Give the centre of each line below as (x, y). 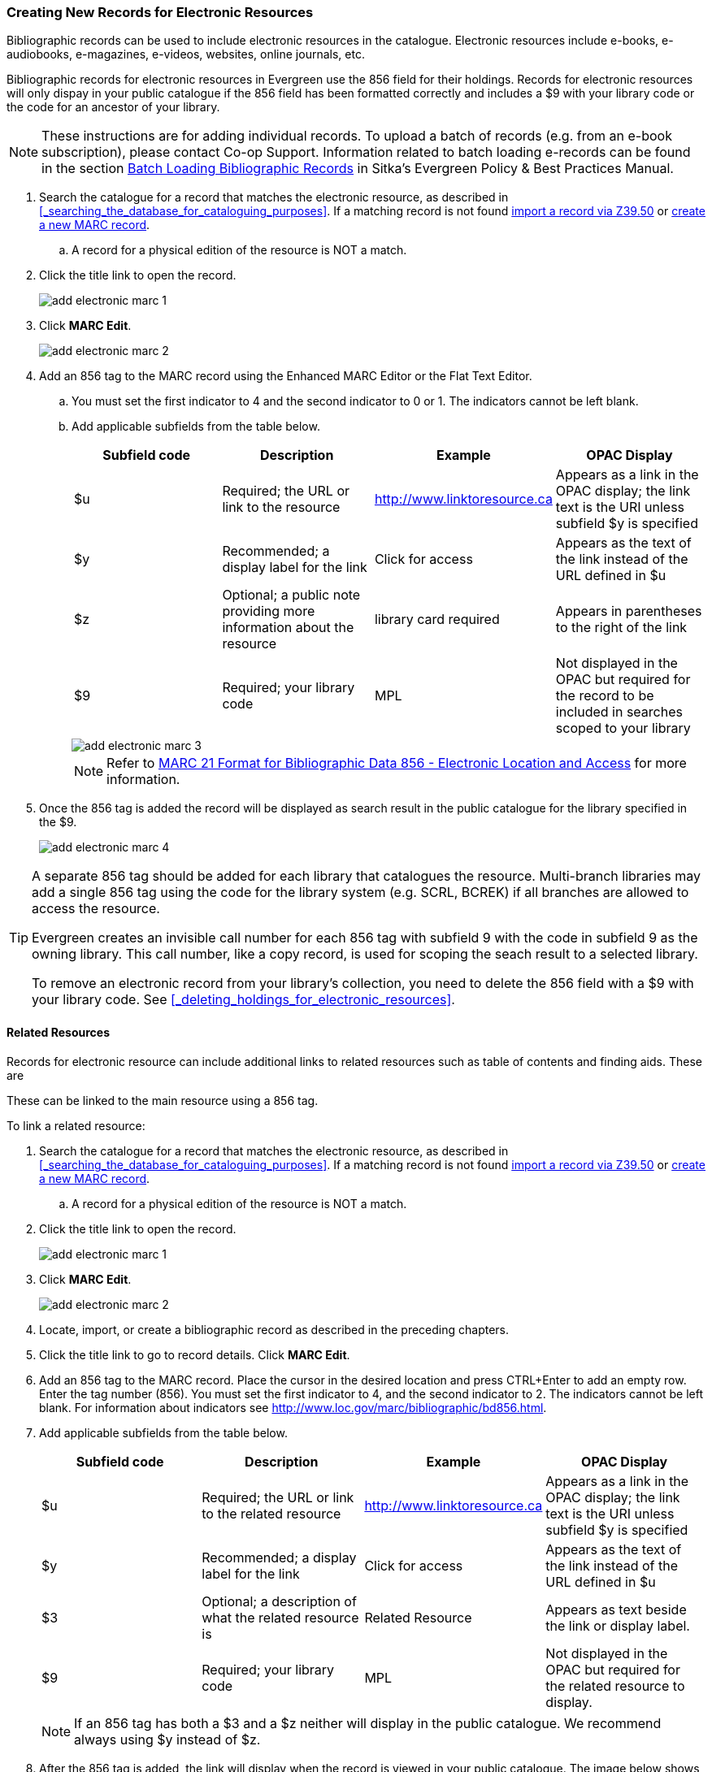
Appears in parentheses (629, 611)
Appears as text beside (616, 1609)
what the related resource (280, 1617)
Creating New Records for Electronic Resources (160, 12)
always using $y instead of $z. (167, 1739)
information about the (288, 628)
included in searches (619, 712)
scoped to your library (623, 728)
